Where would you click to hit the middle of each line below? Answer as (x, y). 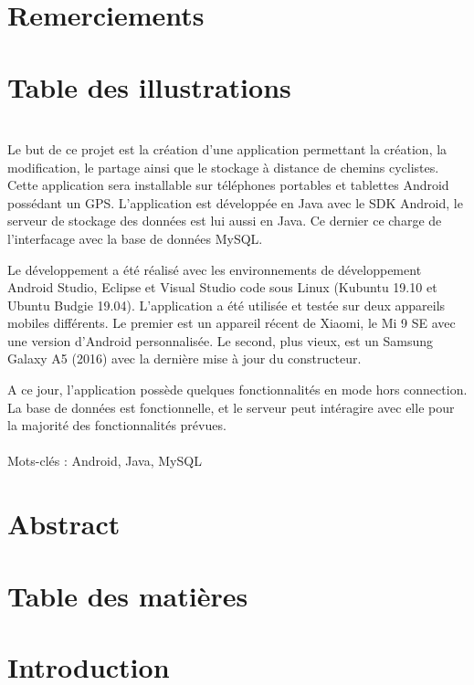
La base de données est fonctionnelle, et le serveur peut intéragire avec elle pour (231, 407)
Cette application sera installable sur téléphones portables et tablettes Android (228, 185)
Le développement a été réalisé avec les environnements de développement (215, 269)
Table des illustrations (149, 86)
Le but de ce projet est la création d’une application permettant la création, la (227, 148)
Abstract (64, 524)
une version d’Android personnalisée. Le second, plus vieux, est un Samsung (220, 340)
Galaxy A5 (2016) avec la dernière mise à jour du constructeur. (184, 358)
